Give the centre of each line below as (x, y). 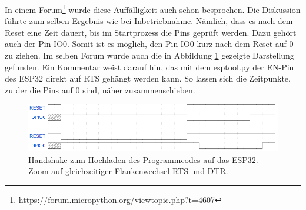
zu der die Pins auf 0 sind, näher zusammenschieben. (100, 89)
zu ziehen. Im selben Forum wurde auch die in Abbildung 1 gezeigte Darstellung (149, 55)
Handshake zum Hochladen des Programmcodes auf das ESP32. (143, 159)
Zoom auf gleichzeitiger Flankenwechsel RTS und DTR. (128, 171)
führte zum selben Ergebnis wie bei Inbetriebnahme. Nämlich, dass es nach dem (149, 21)
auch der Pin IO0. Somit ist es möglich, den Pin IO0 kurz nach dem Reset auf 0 (149, 44)
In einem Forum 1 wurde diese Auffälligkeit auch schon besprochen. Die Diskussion (153, 9)
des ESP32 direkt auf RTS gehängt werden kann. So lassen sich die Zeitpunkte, (148, 78)
